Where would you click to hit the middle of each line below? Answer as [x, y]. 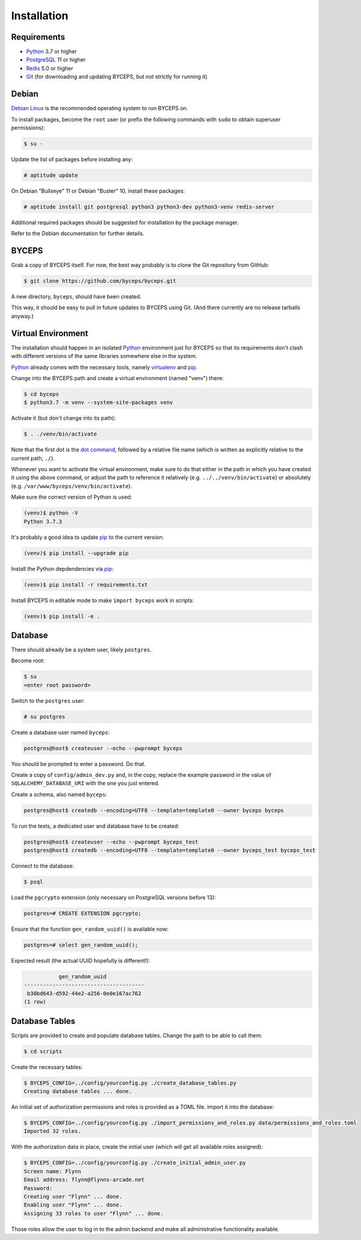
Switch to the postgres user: [48, 700]
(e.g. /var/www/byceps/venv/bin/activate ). [72, 486]
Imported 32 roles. [52, 1131]
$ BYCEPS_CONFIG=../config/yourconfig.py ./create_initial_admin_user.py [135, 1163]
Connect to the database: [43, 866]
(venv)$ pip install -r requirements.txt [86, 585]
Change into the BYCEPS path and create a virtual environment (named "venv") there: [117, 378]
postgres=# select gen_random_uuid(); [81, 945]
